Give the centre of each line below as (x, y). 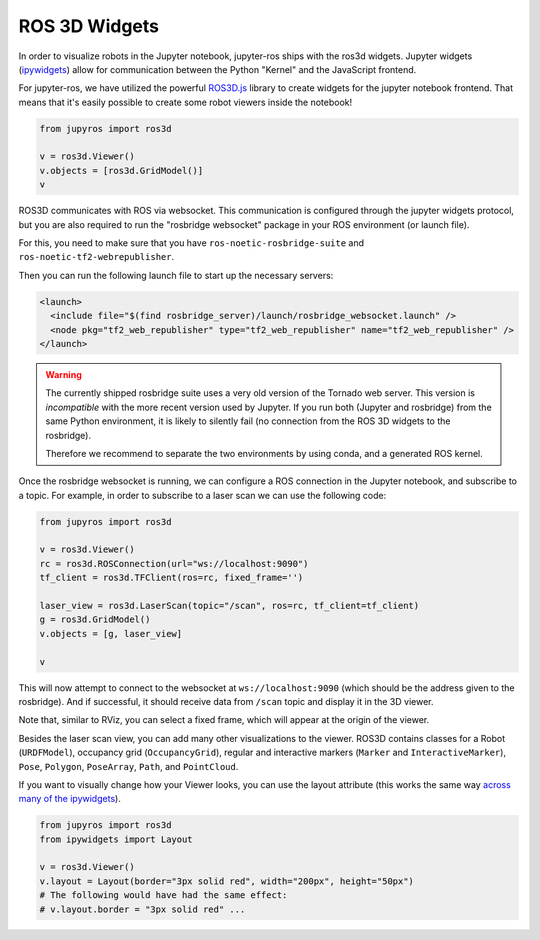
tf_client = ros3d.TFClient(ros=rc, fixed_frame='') (171, 578)
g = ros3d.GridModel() (95, 619)
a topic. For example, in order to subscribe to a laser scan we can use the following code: (202, 495)
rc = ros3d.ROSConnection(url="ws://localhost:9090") (174, 563)
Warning (63, 374)
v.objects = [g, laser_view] (111, 633)
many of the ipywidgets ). (70, 799)
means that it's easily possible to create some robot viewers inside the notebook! (185, 102)
